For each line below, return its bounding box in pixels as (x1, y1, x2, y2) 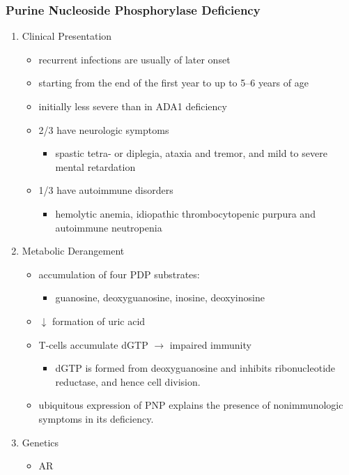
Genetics (22, 435, 59, 449)
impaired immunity (169, 337, 251, 352)
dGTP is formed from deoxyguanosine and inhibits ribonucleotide (55, 361, 336, 375)
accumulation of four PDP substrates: (38, 266, 200, 281)
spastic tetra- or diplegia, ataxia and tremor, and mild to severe (55, 146, 327, 160)
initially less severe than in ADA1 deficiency (38, 99, 227, 113)
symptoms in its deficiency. (38, 411, 154, 425)
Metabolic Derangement (22, 243, 125, 258)
